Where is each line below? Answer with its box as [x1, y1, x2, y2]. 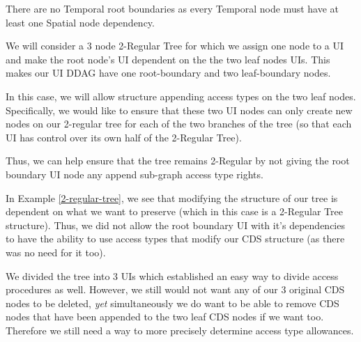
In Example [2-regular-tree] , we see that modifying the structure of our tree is [6, 190, 338, 205]
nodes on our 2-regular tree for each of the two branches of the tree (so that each [6, 116, 352, 131]
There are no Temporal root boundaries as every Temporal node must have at [6, 1, 339, 15]
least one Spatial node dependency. [6, 15, 155, 29]
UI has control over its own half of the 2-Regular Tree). [6, 130, 242, 144]
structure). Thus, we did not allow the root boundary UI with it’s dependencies [6, 217, 345, 232]
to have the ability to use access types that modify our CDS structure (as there [6, 231, 345, 246]
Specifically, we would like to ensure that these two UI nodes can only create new [6, 102, 353, 117]
